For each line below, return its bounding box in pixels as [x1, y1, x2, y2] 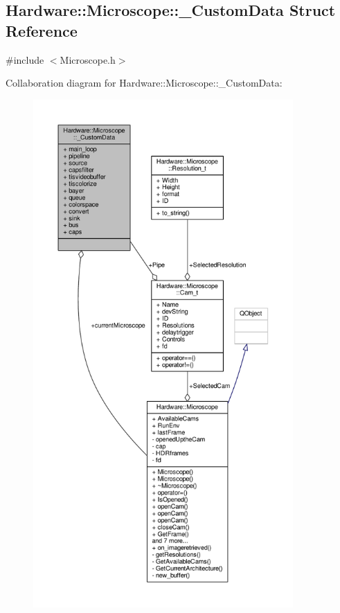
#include [6, 52, 44, 66]
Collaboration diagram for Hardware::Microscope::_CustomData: [6, 75, 283, 90]
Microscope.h [60, 52, 116, 66]
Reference [6, 19, 78, 41]
